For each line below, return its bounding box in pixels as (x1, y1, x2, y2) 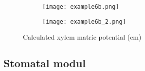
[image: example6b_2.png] (42, 18, 126, 25)
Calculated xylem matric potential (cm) (23, 32, 142, 42)
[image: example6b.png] (42, 3, 119, 10)
